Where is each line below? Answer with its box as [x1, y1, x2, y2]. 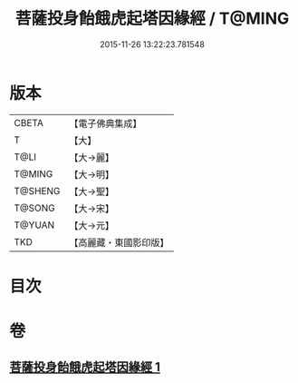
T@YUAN [14, 219, 55, 231]
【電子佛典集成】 [69, 117, 142, 130]
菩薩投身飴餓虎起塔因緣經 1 [9, 359, 161, 375]
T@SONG [14, 201, 56, 214]
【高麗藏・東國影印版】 [69, 236, 169, 249]
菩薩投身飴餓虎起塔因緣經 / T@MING [14, 8, 290, 29]
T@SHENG [14, 184, 61, 197]
